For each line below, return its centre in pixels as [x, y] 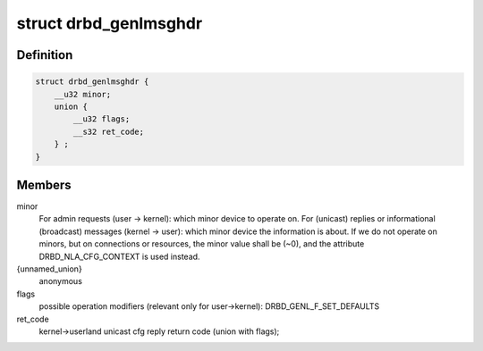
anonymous [60, 281]
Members [44, 184]
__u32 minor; [83, 94]
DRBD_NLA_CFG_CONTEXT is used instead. [119, 256]
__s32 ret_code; [109, 131]
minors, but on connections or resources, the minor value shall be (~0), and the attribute [202, 244]
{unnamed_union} [49, 269]
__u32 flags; [102, 119]
